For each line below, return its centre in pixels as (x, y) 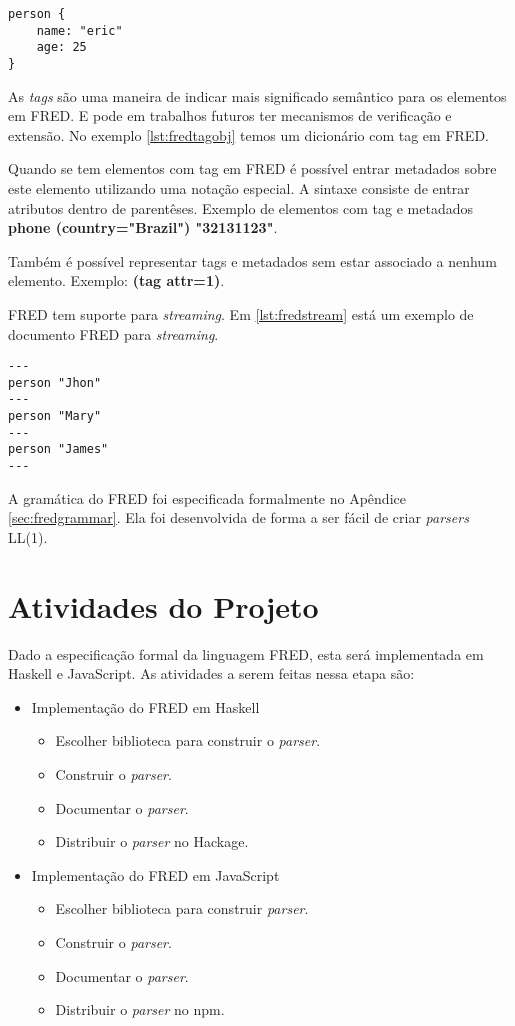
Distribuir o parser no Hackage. (152, 841)
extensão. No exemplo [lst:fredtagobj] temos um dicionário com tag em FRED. (248, 134)
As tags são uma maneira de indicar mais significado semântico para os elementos (257, 95)
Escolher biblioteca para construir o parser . (188, 740)
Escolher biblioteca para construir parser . (182, 908)
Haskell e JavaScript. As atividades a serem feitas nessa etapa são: (211, 673)
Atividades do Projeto (163, 605)
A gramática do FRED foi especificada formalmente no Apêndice (207, 497)
